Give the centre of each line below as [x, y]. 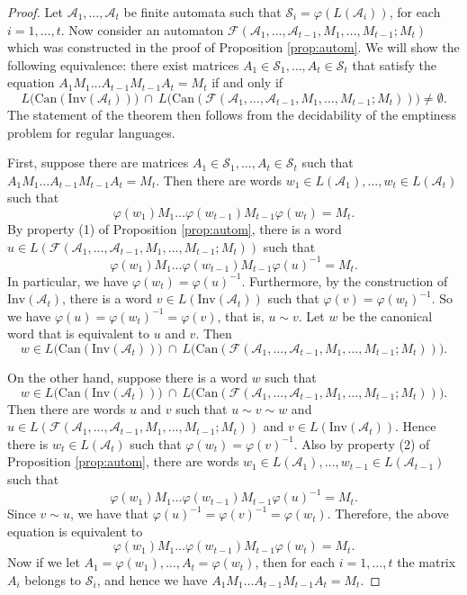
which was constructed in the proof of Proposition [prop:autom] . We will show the [233, 47]
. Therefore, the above [388, 514]
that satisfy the [394, 64]
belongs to [53, 579]
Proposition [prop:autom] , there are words [123, 461]
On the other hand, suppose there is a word [128, 377]
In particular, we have [68, 280]
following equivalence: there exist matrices [123, 64]
